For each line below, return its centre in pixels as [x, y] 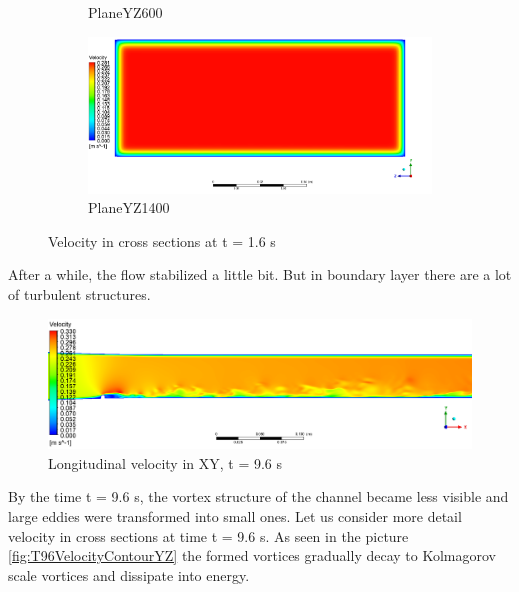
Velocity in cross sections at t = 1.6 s [162, 240]
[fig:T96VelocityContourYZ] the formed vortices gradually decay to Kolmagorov [252, 555]
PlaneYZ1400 [129, 207]
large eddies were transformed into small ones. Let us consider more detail [235, 515]
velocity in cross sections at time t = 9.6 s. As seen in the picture [208, 535]
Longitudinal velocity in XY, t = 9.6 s [165, 462]
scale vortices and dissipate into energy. [129, 574]
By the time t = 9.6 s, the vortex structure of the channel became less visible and [258, 496]
